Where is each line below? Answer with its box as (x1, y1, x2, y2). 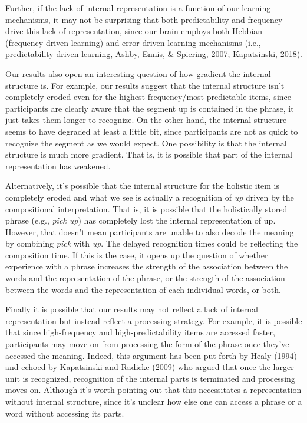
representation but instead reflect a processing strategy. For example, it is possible (5, 314, 302, 327)
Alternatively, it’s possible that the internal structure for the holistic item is (5, 179, 280, 192)
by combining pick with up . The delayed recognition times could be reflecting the (5, 237, 298, 249)
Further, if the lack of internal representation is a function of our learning (5, 2, 271, 14)
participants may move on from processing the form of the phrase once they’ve (5, 338, 289, 350)
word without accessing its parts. (5, 407, 124, 419)
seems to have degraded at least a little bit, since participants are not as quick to (5, 125, 298, 137)
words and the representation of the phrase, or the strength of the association (5, 272, 285, 284)
